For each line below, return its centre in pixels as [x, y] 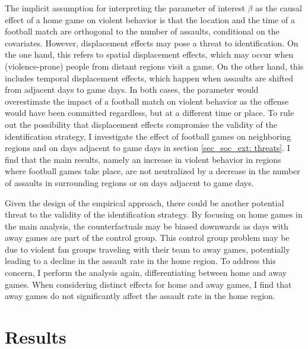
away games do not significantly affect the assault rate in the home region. [140, 296]
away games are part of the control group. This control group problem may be [147, 238]
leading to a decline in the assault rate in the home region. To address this [140, 261]
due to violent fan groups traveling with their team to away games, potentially [147, 249]
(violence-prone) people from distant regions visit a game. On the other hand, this [154, 66]
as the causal [279, 8]
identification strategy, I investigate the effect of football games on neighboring [148, 136]
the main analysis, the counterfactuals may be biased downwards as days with [147, 226]
